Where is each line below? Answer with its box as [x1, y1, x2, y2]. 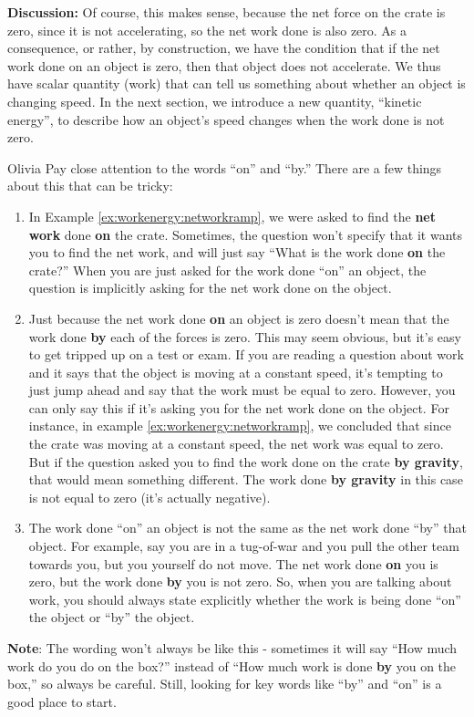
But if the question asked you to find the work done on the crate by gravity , [28, 452, 463, 471]
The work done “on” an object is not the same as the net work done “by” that [28, 518, 467, 537]
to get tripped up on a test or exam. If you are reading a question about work [28, 345, 464, 364]
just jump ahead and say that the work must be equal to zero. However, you [28, 380, 456, 400]
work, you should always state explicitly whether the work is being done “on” [28, 589, 461, 608]
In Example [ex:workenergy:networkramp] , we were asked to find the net [28, 206, 436, 225]
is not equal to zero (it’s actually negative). [28, 487, 271, 506]
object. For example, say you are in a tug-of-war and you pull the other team [28, 536, 459, 556]
